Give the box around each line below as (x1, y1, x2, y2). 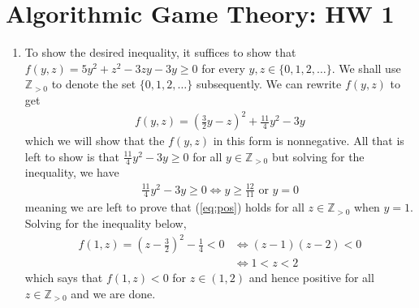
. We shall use (331, 59, 401, 76)
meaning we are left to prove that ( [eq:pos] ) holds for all (24, 199, 305, 216)
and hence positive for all (248, 269, 374, 286)
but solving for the (271, 148, 365, 165)
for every (201, 59, 245, 76)
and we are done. (71, 284, 156, 302)
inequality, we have (24, 164, 119, 181)
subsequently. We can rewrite (196, 75, 342, 92)
